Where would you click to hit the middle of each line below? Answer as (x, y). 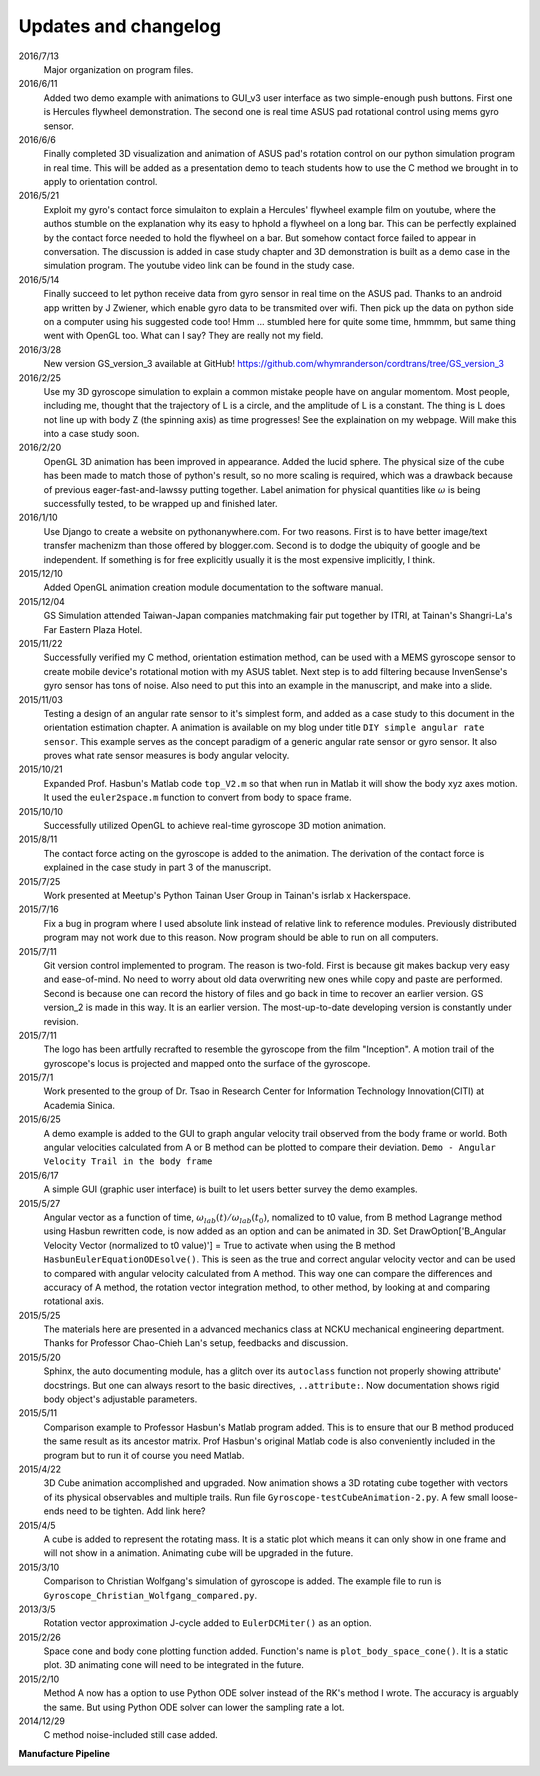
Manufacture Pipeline (64, 1753)
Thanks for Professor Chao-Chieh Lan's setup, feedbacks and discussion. (196, 1343)
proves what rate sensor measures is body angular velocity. (166, 756)
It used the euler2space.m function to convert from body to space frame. (197, 797)
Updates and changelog (120, 26)
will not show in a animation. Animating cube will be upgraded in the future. (198, 1553)
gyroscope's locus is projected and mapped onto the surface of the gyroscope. (207, 1063)
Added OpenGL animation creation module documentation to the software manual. (213, 587)
